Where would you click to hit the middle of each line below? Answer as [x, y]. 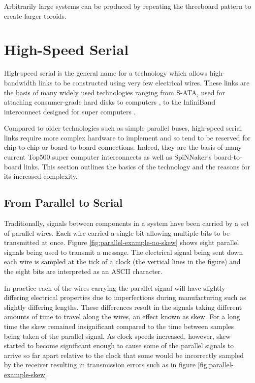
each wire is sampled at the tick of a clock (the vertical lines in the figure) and [122, 261]
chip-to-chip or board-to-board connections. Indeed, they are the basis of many [123, 147]
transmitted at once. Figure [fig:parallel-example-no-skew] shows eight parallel [122, 242]
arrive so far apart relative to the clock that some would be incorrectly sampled [124, 355]
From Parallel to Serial [63, 203]
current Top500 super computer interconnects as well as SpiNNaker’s [108, 157]
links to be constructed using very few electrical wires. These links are [144, 82]
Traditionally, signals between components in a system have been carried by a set [127, 223]
